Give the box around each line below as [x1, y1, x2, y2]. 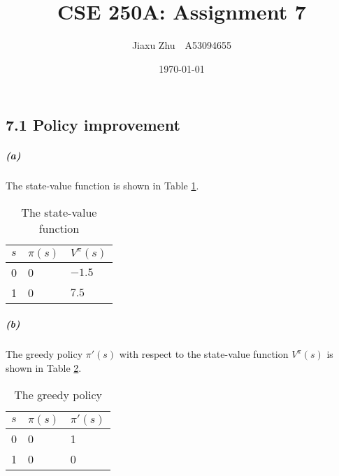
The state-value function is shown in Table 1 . [6, 178, 199, 193]
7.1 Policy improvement [6, 114, 180, 136]
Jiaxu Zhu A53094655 [131, 38, 232, 52]
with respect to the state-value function [119, 347, 289, 361]
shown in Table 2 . [6, 361, 82, 375]
